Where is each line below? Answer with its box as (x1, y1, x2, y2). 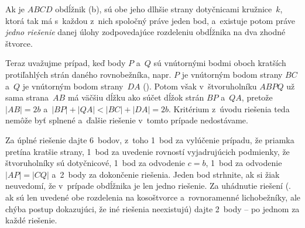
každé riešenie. (5, 214, 57, 226)
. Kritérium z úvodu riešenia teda (168, 102, 290, 115)
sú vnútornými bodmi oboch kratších (153, 57, 286, 69)
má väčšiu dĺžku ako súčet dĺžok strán (67, 91, 204, 103)
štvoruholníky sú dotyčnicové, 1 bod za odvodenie (5, 157, 186, 169)
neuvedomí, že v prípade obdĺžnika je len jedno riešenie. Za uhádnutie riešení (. (5, 179, 291, 192)
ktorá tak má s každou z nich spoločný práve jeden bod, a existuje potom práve (5, 14, 296, 26)
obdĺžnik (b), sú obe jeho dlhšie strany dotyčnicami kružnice (55, 3, 272, 15)
